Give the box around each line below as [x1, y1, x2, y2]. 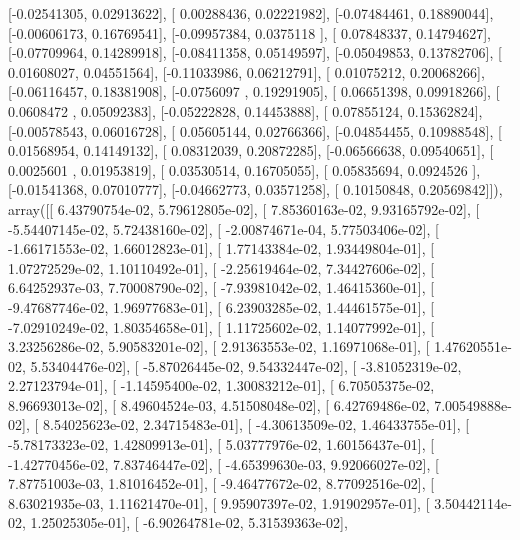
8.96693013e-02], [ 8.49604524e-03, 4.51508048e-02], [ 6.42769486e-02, [8, 394, 430, 415]
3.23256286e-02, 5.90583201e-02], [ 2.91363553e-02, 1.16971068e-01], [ [8, 336, 430, 357]
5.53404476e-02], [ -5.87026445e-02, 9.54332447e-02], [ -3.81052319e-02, [30, 355, 462, 376]
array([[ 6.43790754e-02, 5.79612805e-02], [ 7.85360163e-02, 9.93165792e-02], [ [8, 198, 480, 219]
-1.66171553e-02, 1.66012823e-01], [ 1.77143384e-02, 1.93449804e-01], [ [8, 238, 435, 259]
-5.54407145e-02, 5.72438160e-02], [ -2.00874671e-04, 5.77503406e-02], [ [8, 218, 439, 239]
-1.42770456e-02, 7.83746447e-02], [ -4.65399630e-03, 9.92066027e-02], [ [8, 453, 439, 474]
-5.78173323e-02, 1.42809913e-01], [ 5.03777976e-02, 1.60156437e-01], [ [8, 434, 435, 455]
